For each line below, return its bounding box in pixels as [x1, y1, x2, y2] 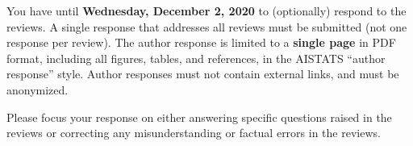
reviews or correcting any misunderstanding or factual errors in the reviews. [6, 124, 381, 141]
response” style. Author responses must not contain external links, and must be [6, 65, 399, 82]
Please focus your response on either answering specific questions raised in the [6, 108, 392, 125]
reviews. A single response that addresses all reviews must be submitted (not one [6, 18, 407, 35]
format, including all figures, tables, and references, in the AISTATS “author [6, 49, 386, 66]
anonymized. [6, 81, 69, 98]
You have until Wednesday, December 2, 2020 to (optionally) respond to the [6, 2, 407, 19]
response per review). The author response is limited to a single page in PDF [6, 34, 396, 51]
